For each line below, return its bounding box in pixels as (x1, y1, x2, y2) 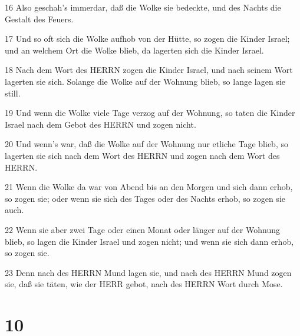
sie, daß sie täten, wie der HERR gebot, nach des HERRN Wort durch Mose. (5, 278, 283, 290)
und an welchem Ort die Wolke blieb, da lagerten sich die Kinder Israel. (5, 44, 264, 56)
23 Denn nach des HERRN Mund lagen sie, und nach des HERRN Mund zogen (5, 266, 292, 278)
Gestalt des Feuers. (5, 12, 74, 25)
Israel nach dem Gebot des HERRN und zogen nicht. (5, 118, 196, 130)
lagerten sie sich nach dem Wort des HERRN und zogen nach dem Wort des (5, 149, 280, 161)
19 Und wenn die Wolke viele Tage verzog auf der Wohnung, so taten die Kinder (5, 107, 295, 119)
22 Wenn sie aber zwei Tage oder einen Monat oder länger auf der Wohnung (5, 223, 280, 235)
